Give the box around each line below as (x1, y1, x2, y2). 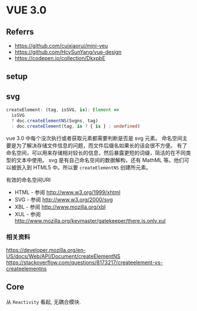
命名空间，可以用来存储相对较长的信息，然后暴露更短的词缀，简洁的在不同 (6, 149, 186, 156)
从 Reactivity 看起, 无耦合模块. (6, 298, 81, 305)
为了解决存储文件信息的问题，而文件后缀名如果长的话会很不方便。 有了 (16, 141, 188, 149)
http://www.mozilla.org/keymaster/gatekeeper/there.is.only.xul (14, 217, 166, 224)
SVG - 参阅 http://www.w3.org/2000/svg (14, 196, 113, 203)
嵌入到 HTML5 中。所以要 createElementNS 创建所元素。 (16, 164, 151, 171)
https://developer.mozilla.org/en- (6, 247, 86, 253)
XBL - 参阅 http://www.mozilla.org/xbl (14, 203, 106, 210)
